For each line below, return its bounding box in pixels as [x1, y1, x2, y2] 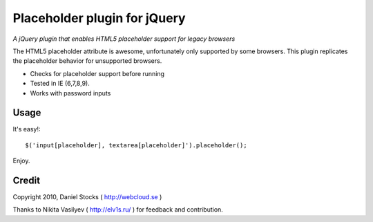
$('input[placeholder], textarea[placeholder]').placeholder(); [25, 141, 248, 149]
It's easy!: [12, 125, 41, 133]
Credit [12, 175, 41, 186]
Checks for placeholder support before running [30, 69, 165, 77]
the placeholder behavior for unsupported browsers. [12, 57, 162, 65]
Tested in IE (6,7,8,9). [30, 80, 90, 88]
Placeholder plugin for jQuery [12, 10, 186, 26]
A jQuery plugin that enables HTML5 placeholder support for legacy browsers [12, 35, 236, 43]
